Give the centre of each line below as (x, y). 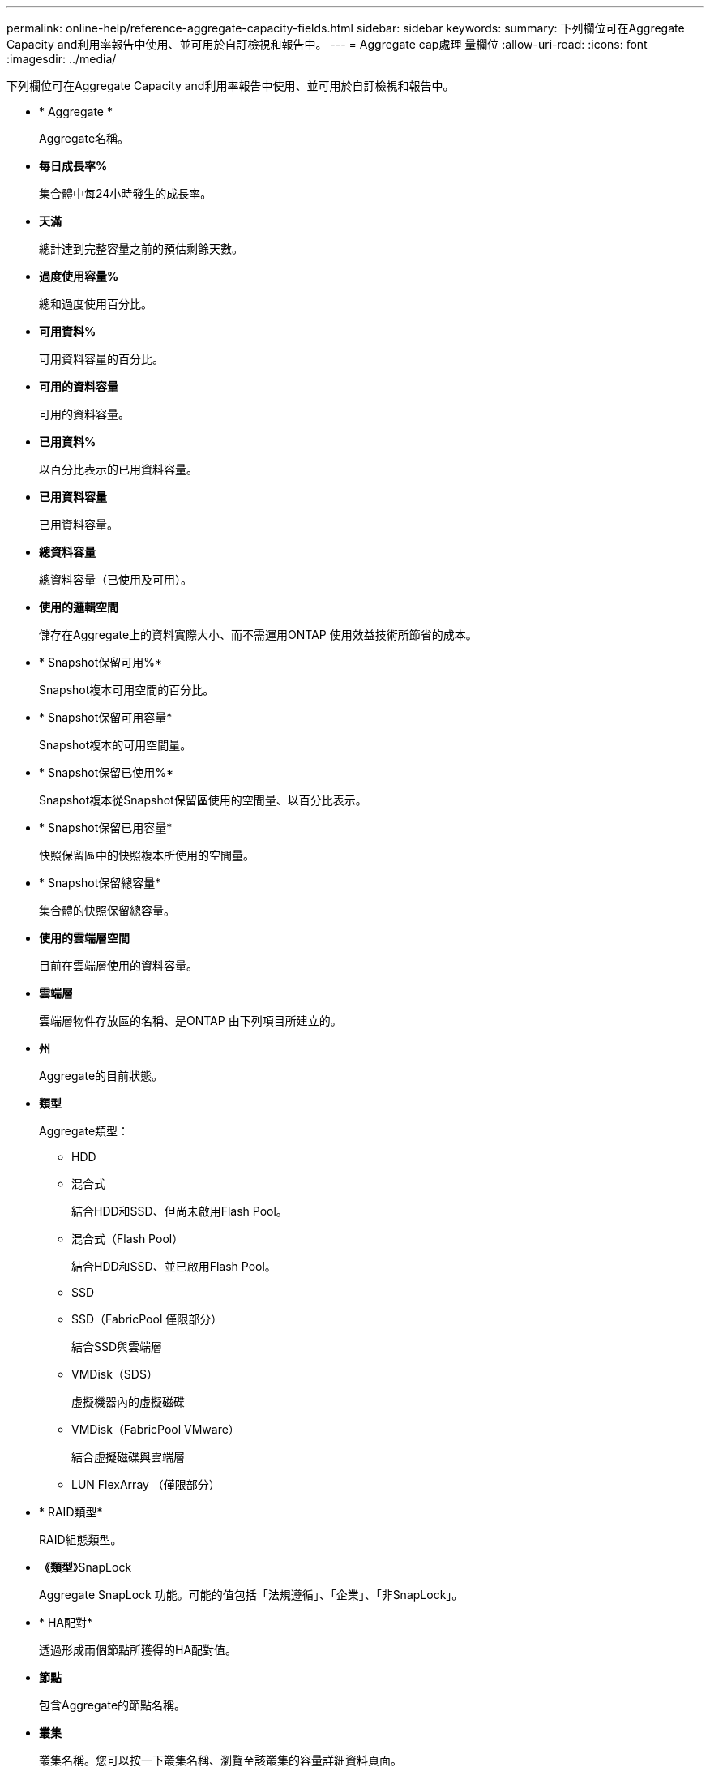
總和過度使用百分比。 (96, 304)
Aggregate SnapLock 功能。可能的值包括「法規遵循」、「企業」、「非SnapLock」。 (251, 1595)
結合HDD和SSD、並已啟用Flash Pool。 (174, 1266)
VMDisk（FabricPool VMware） (156, 1429)
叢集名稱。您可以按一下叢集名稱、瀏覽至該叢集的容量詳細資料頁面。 (220, 1760)
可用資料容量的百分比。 (101, 359)
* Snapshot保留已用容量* (106, 828)
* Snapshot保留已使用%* (107, 772)
